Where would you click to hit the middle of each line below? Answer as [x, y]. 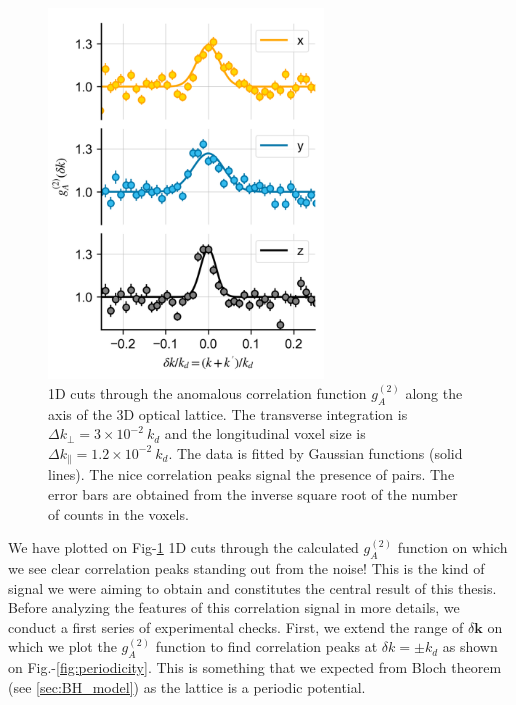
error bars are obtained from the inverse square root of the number [253, 493]
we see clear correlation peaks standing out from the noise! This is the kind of [246, 567]
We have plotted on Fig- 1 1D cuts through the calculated [183, 547]
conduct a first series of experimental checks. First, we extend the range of [236, 626]
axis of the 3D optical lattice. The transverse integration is [228, 413]
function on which [452, 547]
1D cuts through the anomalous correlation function [207, 392]
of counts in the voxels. [118, 513]
